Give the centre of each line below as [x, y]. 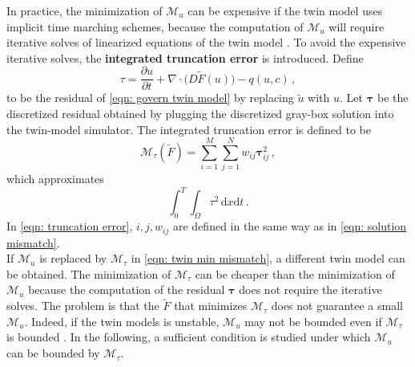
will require [357, 26]
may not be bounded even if [313, 321]
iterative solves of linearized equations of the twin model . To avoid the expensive [206, 42]
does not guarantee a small [337, 306]
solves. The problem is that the [83, 306]
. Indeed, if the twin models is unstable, [122, 321]
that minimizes [211, 306]
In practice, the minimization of [85, 10]
